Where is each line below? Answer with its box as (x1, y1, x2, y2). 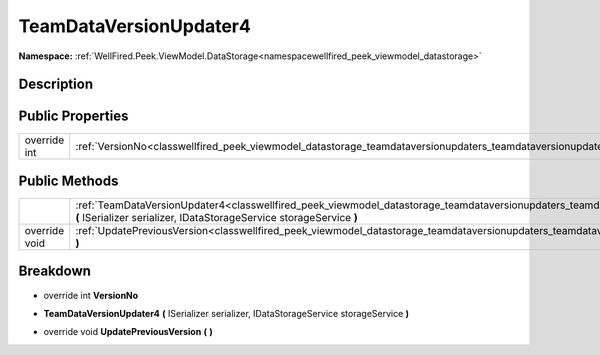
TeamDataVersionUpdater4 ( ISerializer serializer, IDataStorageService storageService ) (43, 307, 410, 319)
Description (18, 76, 94, 93)
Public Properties (18, 108, 129, 125)
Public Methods (18, 172, 119, 189)
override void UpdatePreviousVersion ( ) (43, 326, 214, 338)
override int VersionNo (43, 289, 139, 301)
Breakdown (18, 263, 92, 280)
